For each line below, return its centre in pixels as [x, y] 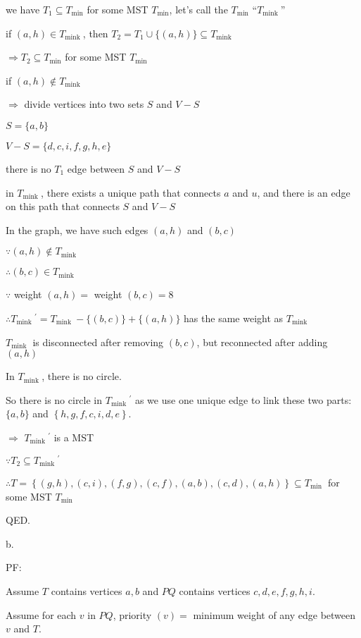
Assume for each [41, 614]
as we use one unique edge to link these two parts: [243, 399]
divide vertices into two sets [84, 104]
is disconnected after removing [98, 342]
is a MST [74, 437]
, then [95, 33]
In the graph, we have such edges [77, 229]
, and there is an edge [304, 192]
